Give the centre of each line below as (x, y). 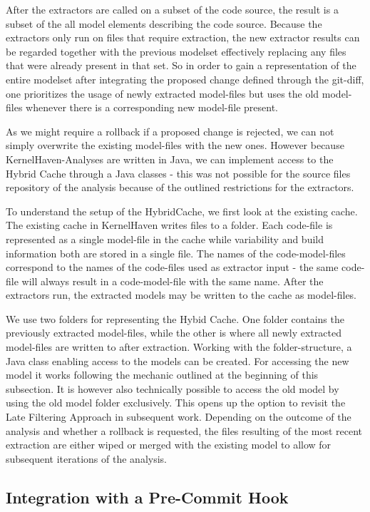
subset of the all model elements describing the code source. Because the (164, 23)
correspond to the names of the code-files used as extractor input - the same (172, 267)
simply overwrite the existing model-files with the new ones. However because (175, 145)
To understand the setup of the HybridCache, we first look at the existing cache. (182, 211)
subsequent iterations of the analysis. (86, 458)
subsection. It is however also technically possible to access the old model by (173, 388)
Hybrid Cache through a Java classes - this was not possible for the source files (178, 173)
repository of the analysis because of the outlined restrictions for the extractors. (180, 187)
